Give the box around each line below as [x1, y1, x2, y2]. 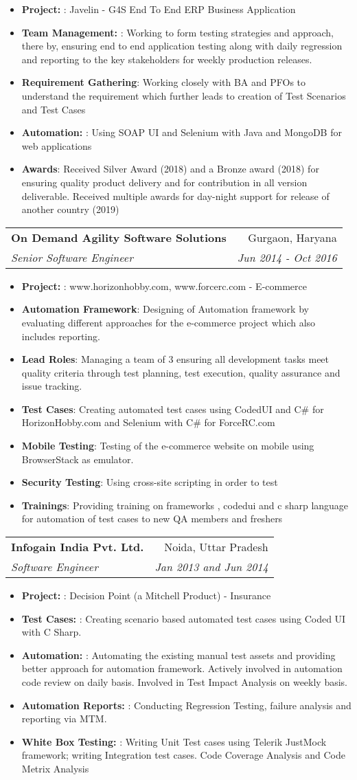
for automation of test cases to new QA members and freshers [21, 511, 283, 526]
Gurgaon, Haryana [248, 229, 337, 245]
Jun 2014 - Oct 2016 [237, 249, 337, 265]
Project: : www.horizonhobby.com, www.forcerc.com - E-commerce [21, 278, 307, 293]
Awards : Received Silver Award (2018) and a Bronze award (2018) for [21, 161, 319, 176]
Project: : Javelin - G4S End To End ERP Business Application [21, 2, 296, 16]
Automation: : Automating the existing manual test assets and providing [21, 647, 336, 662]
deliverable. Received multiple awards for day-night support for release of [21, 188, 330, 203]
